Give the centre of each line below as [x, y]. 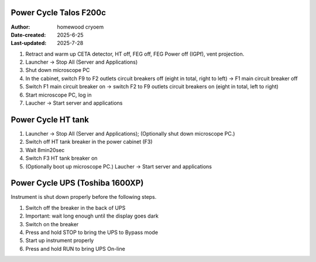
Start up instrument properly [60, 240]
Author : [20, 27]
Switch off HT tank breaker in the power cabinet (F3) [89, 142]
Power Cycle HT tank [50, 120]
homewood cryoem [80, 27]
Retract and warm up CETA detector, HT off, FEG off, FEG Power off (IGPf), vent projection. [135, 54]
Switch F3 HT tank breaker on [61, 158]
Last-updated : [29, 43]
